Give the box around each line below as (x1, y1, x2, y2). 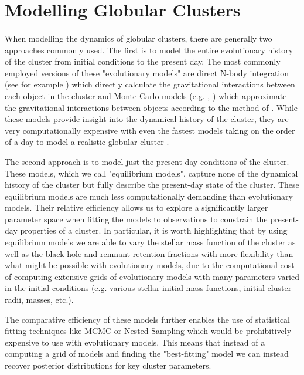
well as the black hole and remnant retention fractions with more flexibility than (5, 247, 293, 259)
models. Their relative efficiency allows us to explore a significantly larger (5, 201, 268, 214)
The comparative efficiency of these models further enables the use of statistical (5, 313, 291, 325)
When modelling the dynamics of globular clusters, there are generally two (5, 32, 272, 44)
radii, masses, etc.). (5, 293, 74, 306)
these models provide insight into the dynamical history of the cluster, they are (5, 113, 289, 125)
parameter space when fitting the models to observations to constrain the (5, 212, 268, 225)
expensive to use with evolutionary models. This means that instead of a (5, 336, 265, 348)
